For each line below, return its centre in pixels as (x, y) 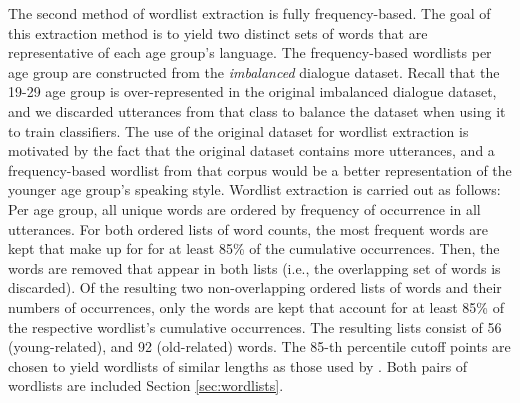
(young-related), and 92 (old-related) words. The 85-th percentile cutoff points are (259, 346)
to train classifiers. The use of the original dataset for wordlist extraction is (238, 130)
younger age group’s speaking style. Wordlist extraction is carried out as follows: (254, 189)
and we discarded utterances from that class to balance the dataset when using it (257, 110)
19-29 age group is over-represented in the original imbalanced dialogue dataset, (252, 91)
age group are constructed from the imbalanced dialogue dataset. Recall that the (254, 71)
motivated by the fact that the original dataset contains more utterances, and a (251, 150)
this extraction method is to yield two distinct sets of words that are (218, 32)
